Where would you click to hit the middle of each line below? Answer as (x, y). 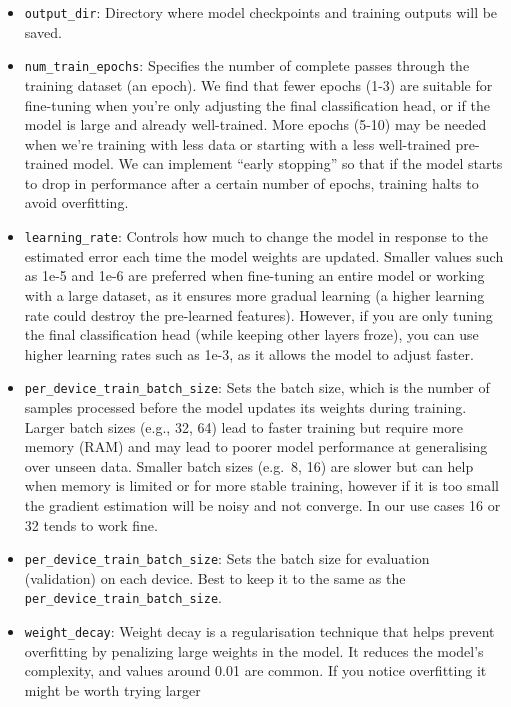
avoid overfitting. (76, 202)
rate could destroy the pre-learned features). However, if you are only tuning (258, 314)
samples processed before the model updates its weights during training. (245, 406)
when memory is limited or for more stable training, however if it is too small (261, 485)
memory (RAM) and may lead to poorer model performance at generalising (256, 446)
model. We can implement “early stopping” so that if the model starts (288, 163)
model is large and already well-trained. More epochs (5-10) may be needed (255, 124)
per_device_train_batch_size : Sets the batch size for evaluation (227, 558)
